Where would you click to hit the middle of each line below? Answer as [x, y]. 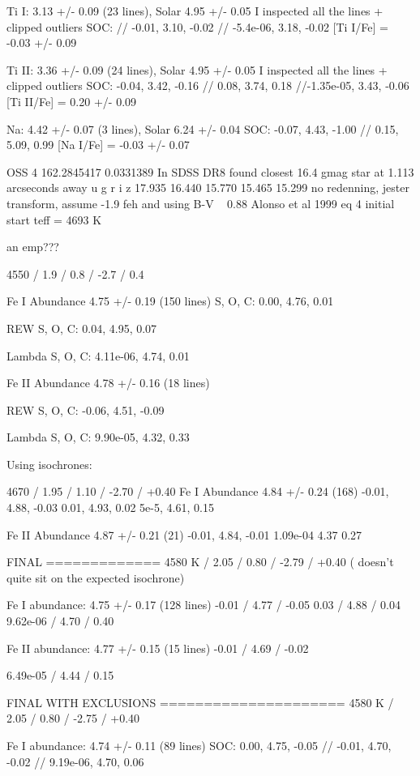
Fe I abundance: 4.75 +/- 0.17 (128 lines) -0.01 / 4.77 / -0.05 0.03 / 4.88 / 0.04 [204, 605]
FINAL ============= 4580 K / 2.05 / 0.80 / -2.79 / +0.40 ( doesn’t [200, 562]
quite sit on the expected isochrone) [96, 577]
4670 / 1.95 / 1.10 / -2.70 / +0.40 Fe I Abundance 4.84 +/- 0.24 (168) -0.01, [198, 491]
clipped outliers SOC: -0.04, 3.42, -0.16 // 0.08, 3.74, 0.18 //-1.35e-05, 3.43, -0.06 [208, 85]
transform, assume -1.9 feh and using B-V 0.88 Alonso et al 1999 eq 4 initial [201, 203]
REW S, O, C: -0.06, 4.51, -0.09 [86, 409]
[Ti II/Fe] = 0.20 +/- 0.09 [72, 101]
